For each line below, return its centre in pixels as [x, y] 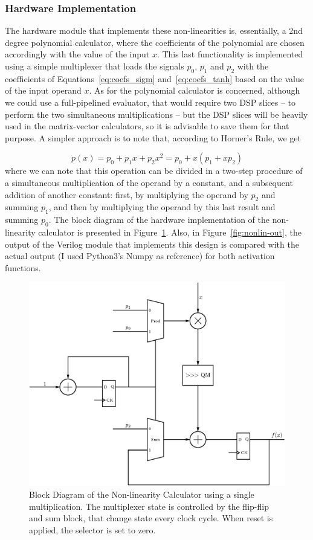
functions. [23, 267]
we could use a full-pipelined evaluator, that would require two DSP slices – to [150, 102]
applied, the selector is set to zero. [92, 529]
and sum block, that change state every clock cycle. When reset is [151, 518]
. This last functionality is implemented [230, 54]
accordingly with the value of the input [77, 54]
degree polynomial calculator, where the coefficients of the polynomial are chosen [155, 42]
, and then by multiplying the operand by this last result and [162, 207]
